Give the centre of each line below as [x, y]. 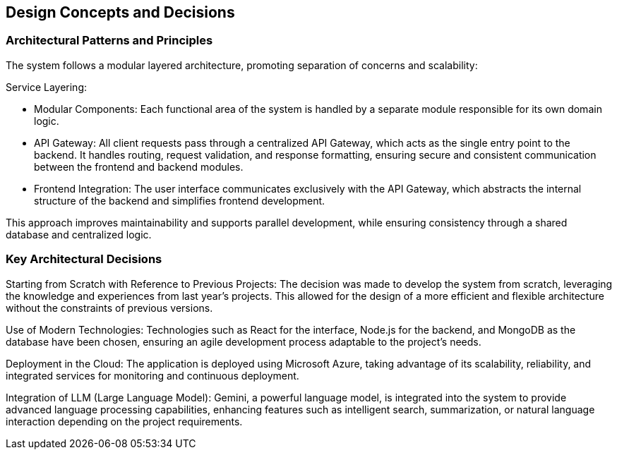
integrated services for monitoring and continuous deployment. [152, 375]
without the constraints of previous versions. [109, 308]
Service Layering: [47, 87]
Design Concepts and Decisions [120, 12]
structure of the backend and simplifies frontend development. [180, 200]
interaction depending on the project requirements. [124, 421]
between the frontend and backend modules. [139, 166]
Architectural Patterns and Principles [109, 41]
